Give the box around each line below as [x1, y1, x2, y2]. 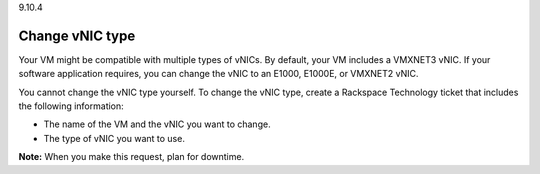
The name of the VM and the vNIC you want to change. [43, 118, 271, 130]
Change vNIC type [18, 27, 136, 44]
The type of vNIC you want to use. [43, 132, 185, 144]
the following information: [18, 100, 124, 112]
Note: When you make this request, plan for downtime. [18, 151, 245, 163]
